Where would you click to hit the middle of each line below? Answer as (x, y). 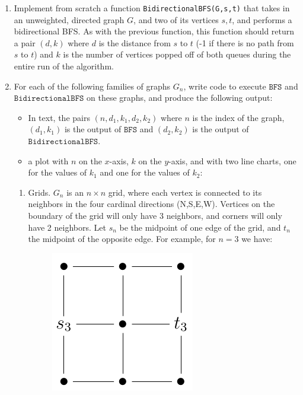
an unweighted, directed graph (69, 19)
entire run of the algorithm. (64, 66)
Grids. (39, 192)
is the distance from (135, 42)
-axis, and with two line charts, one (232, 160)
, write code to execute (225, 86)
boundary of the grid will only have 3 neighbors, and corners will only (155, 215)
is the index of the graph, (238, 117)
